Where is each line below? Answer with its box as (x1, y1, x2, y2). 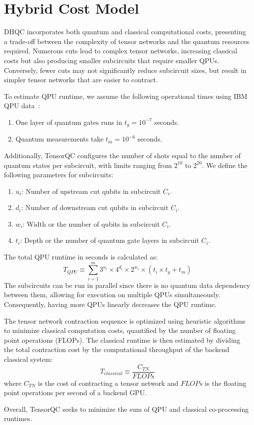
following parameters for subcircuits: (4, 169, 113, 180)
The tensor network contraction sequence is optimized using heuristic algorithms (4, 315, 246, 326)
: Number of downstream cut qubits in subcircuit (21, 202, 169, 212)
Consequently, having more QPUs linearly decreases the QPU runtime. (4, 299, 217, 309)
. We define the (202, 160, 248, 170)
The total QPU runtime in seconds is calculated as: (4, 252, 158, 262)
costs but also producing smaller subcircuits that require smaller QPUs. (4, 55, 219, 65)
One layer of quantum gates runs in (15, 117, 123, 127)
